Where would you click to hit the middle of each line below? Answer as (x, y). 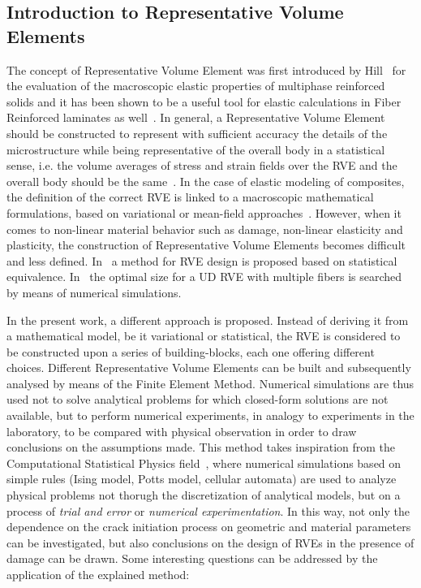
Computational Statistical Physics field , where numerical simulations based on (204, 463)
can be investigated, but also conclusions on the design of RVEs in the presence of (210, 542)
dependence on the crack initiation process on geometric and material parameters (209, 527)
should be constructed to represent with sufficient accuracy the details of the (197, 133)
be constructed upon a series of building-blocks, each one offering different (191, 351)
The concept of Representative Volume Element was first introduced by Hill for (206, 69)
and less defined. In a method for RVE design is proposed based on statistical (202, 260)
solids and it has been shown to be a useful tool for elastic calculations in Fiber (204, 101)
